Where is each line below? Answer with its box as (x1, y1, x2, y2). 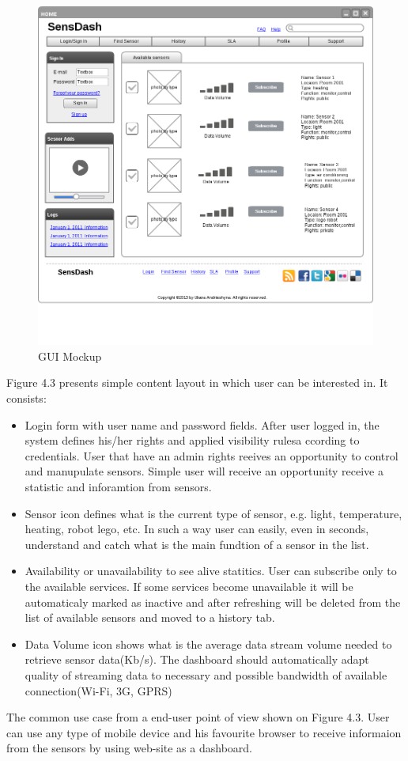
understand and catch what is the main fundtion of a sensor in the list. (25, 536, 369, 552)
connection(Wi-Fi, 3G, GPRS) (25, 682, 172, 699)
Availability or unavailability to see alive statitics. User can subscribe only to (25, 562, 397, 579)
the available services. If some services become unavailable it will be (25, 577, 353, 594)
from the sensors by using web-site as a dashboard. (6, 740, 252, 756)
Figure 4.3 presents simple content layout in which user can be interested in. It (6, 374, 388, 391)
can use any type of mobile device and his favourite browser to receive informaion (6, 724, 402, 740)
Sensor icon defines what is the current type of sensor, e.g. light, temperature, (25, 505, 402, 521)
